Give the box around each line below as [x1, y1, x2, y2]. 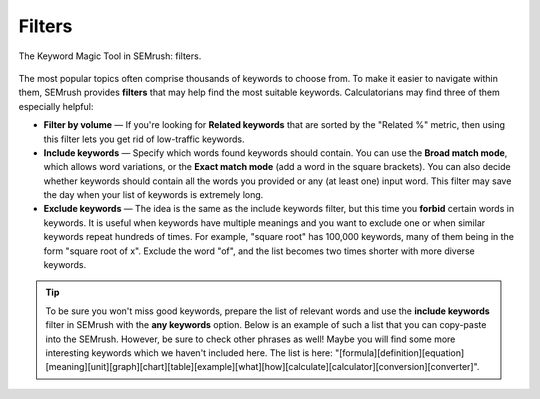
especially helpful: [18, 100, 94, 112]
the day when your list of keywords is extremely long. [43, 189, 264, 201]
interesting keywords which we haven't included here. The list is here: [45, 346, 334, 359]
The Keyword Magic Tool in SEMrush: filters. [18, 50, 202, 62]
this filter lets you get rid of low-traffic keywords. [43, 133, 245, 145]
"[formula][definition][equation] [335, 346, 465, 359]
